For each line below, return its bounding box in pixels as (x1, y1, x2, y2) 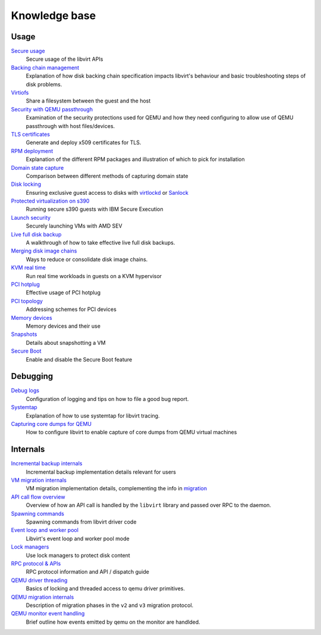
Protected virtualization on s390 (11, 197, 90, 205)
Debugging (11, 371, 53, 381)
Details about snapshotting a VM (26, 339, 106, 346)
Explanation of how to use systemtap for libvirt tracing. (26, 412, 160, 419)
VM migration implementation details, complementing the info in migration (26, 485, 207, 492)
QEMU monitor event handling (11, 610, 85, 617)
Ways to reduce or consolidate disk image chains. (26, 256, 148, 263)
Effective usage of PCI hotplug (26, 289, 101, 296)
